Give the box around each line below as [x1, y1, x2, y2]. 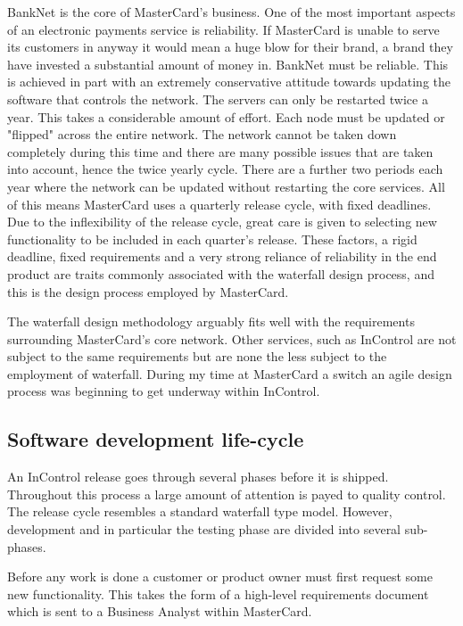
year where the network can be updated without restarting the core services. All [7, 177, 445, 195]
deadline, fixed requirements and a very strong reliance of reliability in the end [7, 247, 437, 266]
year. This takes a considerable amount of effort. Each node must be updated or [7, 107, 445, 126]
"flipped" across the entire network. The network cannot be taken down [7, 125, 397, 144]
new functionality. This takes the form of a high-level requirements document [7, 584, 429, 603]
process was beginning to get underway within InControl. [7, 382, 320, 400]
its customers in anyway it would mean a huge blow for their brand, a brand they [7, 37, 453, 56]
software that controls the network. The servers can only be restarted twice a [7, 89, 428, 108]
